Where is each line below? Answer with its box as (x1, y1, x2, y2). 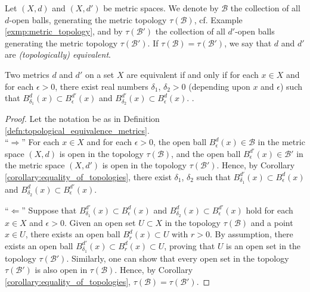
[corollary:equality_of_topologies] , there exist (5, 170, 172, 183)
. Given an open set (64, 216, 136, 228)
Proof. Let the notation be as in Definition (5, 112, 160, 125)
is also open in (35, 263, 88, 276)
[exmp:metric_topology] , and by (5, 25, 123, 37)
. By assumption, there (209, 228, 293, 240)
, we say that (224, 36, 272, 49)
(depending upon (188, 80, 250, 92)
